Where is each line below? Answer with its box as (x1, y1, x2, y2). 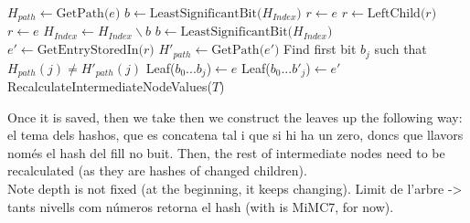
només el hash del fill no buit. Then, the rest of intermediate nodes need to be (7, 143, 445, 162)
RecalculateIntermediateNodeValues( (7, 76, 212, 95)
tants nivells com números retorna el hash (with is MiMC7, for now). (7, 196, 394, 216)
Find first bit (283, 39, 357, 58)
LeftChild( (367, 7, 426, 20)
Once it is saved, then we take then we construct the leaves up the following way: (7, 107, 463, 126)
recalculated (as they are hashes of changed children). (7, 161, 307, 180)
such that (374, 39, 427, 58)
